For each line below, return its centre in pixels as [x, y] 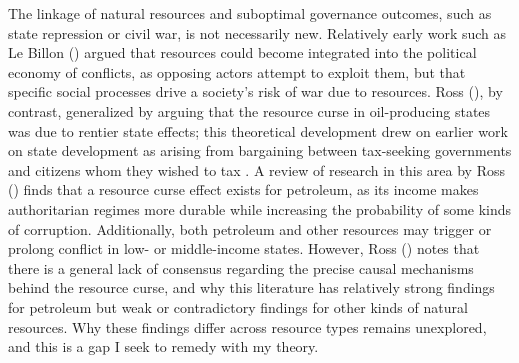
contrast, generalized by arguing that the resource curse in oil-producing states [249, 110]
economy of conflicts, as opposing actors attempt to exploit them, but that [237, 71]
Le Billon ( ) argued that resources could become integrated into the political [242, 52]
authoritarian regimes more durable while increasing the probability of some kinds [260, 208]
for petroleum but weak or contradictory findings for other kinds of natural [238, 306]
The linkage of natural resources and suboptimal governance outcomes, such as [250, 13]
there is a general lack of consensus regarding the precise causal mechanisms [241, 267]
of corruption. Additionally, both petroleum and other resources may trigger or [250, 228]
